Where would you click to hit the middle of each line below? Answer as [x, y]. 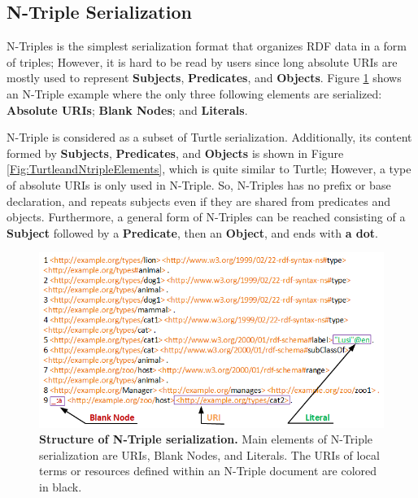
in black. [61, 487]
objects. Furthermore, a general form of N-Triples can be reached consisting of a [206, 217]
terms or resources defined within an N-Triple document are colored [208, 471]
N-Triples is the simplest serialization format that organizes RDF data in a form [207, 46]
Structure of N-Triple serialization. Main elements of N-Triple [206, 439]
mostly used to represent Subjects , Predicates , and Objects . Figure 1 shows [204, 78]
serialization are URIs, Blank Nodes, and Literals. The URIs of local [209, 454]
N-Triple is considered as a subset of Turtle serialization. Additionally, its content [209, 137]
